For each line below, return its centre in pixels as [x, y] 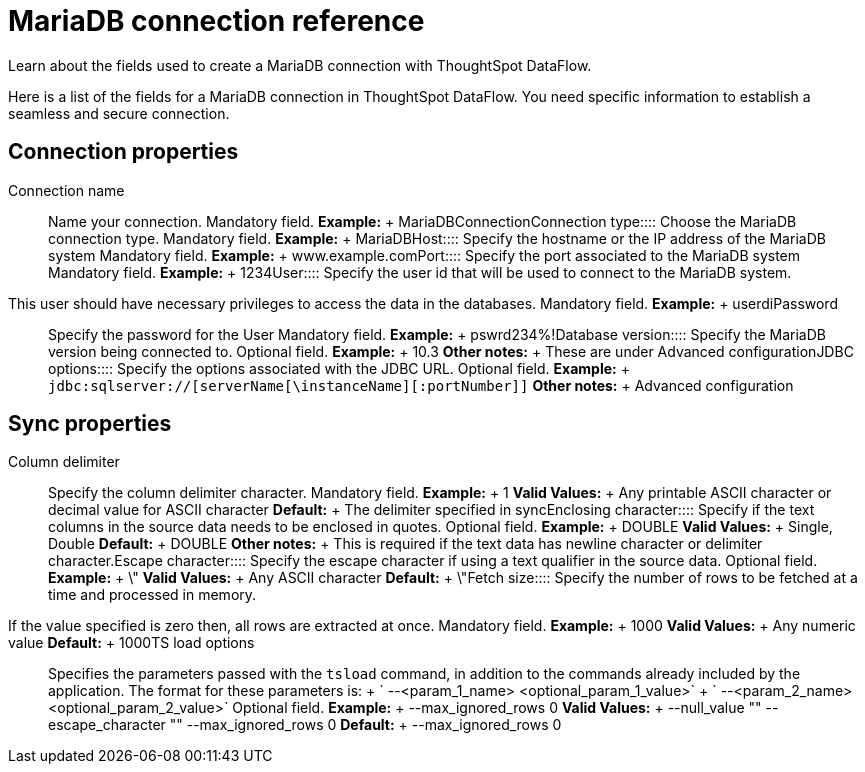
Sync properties [90, 424]
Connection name [66, 190]
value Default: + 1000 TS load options [131, 643]
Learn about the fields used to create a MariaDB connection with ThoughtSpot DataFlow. [300, 65]
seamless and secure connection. [119, 113]
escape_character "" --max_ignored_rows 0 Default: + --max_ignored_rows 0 [305, 725]
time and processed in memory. [152, 595]
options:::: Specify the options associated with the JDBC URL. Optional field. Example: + [339, 368]
